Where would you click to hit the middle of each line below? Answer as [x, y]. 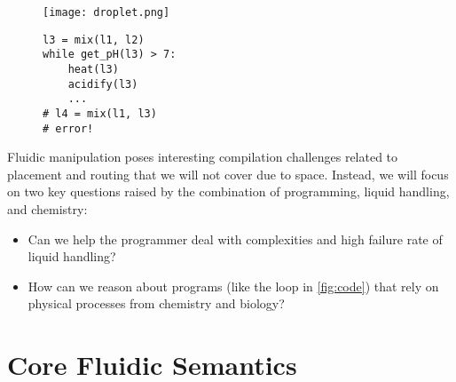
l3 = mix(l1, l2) [94, 40]
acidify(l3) [103, 84]
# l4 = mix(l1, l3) [100, 113]
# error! [68, 128]
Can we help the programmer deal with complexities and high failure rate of [235, 239]
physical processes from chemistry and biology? [156, 303]
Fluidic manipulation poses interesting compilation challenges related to [203, 157]
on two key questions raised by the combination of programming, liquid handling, [228, 191]
